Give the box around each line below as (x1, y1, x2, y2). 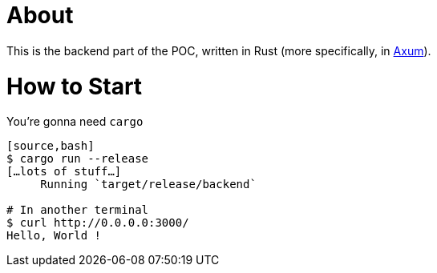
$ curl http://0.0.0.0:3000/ (6, 216, 189, 230)
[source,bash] (6, 139, 95, 153)
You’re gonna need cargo (6, 114, 144, 129)
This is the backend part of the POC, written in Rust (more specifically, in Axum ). (6, 43, 431, 58)
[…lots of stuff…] (6, 165, 122, 179)
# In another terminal (6, 203, 149, 217)
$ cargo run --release (6, 152, 149, 166)
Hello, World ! (6, 229, 102, 243)
